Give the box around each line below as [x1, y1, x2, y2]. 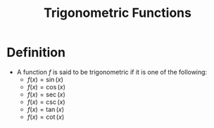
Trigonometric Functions [44, 5, 191, 21]
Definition [6, 44, 66, 60]
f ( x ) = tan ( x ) [27, 105, 65, 113]
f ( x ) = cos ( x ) [27, 82, 66, 91]
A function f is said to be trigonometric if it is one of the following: [16, 68, 208, 76]
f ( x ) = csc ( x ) [27, 97, 65, 106]
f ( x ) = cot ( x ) [27, 113, 65, 121]
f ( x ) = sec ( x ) [27, 90, 66, 98]
